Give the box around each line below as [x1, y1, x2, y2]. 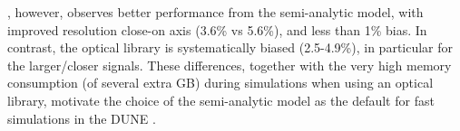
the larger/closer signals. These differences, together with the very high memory [7, 55, 452, 74]
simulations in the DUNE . [7, 108, 156, 127]
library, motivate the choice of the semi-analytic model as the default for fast [7, 90, 435, 109]
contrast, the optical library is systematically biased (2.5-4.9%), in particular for [7, 38, 454, 57]
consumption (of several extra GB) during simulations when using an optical [7, 73, 434, 92]
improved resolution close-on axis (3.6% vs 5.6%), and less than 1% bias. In [7, 20, 427, 39]
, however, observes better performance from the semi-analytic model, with [7, 3, 424, 21]
